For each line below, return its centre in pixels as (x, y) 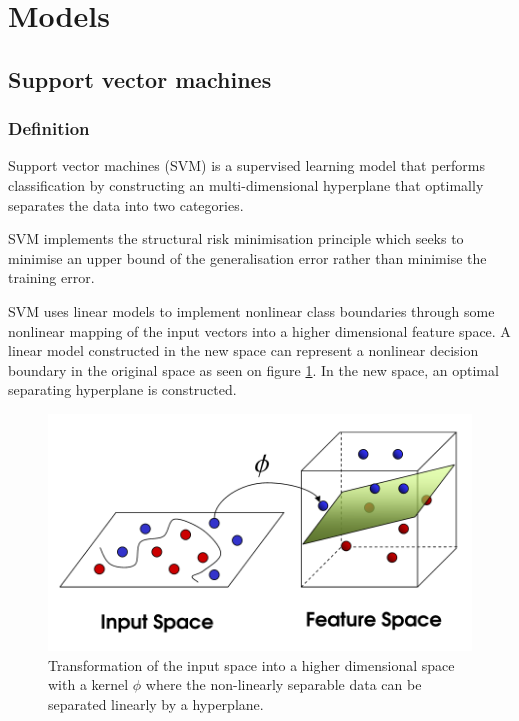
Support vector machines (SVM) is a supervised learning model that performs (247, 165)
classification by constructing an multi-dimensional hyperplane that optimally (246, 184)
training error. (51, 277)
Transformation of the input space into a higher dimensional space (251, 664)
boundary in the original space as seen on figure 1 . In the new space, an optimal (253, 369)
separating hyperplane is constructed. (122, 389)
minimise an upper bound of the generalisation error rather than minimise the (247, 257)
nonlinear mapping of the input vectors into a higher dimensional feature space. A (259, 330)
